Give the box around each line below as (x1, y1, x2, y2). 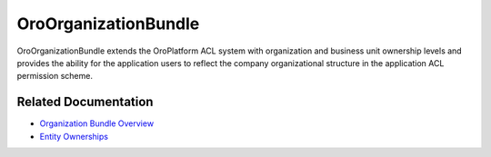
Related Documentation (16, 94, 154, 110)
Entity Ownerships (39, 131, 109, 142)
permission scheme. (16, 71, 93, 82)
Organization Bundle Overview (39, 118, 155, 129)
